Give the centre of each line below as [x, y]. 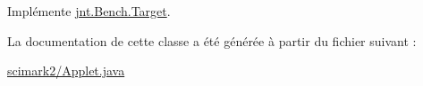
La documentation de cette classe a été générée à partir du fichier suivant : [212, 40]
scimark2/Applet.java [66, 70]
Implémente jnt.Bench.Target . [89, 11]
